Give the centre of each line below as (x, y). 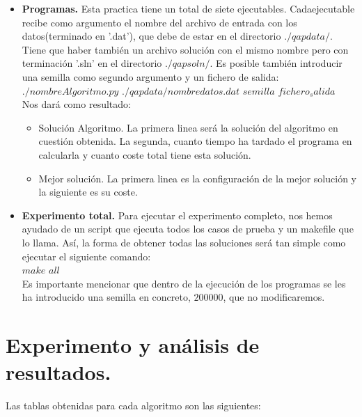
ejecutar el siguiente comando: (86, 256)
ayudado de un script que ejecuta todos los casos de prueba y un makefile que (188, 229)
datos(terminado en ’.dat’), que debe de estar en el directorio (151, 36)
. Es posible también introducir (276, 63)
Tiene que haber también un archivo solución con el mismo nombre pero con (185, 49)
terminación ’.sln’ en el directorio (92, 63)
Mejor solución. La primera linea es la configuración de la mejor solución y (197, 178)
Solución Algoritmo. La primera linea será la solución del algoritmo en (188, 127)
